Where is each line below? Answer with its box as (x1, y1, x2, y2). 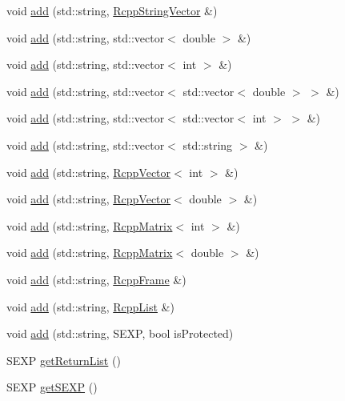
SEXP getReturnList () (6, 351, 121, 368)
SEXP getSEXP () (6, 379, 98, 395)
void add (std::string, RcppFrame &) (6, 271, 187, 287)
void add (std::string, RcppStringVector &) (6, 2, 218, 18)
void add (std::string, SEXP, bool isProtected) (6, 325, 234, 342)
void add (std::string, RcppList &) (6, 298, 175, 315)
